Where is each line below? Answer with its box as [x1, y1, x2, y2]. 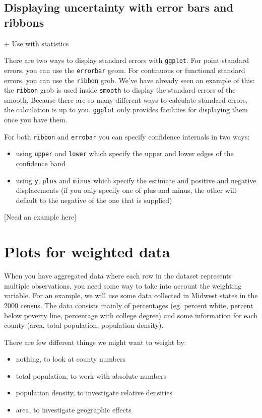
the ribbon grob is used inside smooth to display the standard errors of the [4, 85, 236, 95]
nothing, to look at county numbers [16, 354, 125, 364]
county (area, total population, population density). [4, 320, 164, 330]
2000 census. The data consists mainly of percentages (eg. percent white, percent [4, 300, 253, 310]
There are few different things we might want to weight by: [4, 336, 186, 347]
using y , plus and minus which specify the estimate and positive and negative [16, 175, 256, 185]
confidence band [16, 158, 65, 168]
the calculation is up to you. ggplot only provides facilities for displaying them [4, 104, 248, 115]
